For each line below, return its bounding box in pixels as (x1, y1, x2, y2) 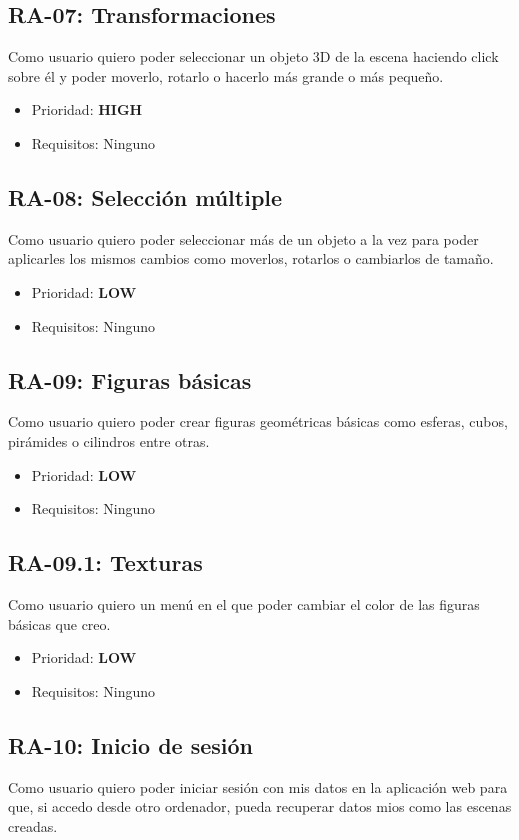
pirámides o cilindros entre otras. (8, 430, 210, 451)
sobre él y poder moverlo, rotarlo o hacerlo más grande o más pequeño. (8, 65, 444, 86)
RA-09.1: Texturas (8, 547, 203, 578)
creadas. (8, 815, 58, 836)
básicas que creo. (8, 613, 111, 634)
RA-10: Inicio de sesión (8, 729, 253, 760)
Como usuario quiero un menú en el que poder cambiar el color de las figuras (8, 593, 480, 614)
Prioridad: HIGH (31, 99, 143, 120)
